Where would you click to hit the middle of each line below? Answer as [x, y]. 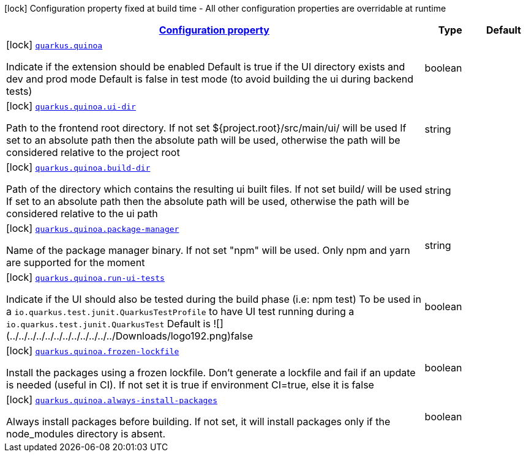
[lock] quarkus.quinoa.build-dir [78, 167]
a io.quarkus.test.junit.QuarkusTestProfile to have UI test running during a [180, 311]
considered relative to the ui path [82, 214]
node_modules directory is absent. [86, 434]
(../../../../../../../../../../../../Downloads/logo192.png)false [130, 336]
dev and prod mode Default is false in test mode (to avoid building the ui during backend [210, 79]
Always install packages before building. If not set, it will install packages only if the [198, 422]
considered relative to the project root [93, 152]
